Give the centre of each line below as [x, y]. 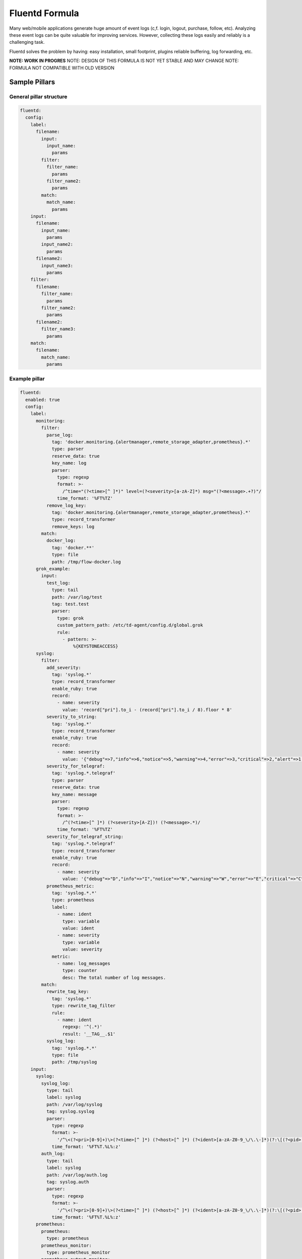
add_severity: [64, 668]
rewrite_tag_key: [67, 992]
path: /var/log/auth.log [77, 1175]
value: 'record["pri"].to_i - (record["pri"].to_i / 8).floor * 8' [147, 710]
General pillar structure [38, 97]
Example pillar [27, 379]
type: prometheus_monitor [78, 1252]
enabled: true [43, 400]
